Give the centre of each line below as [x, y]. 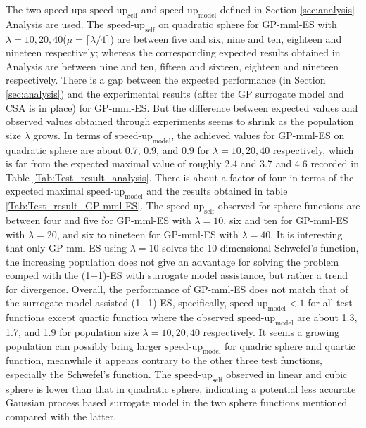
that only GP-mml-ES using [67, 248]
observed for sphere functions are [289, 206]
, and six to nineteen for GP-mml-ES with [147, 234]
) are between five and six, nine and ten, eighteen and [226, 38]
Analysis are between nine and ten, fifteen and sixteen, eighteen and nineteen [172, 66]
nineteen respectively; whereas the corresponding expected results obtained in [173, 52]
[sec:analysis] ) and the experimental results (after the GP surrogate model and [175, 93]
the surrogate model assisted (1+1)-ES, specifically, [116, 303]
